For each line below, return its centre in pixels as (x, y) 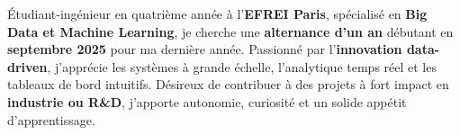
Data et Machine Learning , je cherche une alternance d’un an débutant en (230, 31)
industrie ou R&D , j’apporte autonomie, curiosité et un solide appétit (207, 101)
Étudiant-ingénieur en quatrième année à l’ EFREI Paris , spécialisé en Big (217, 13)
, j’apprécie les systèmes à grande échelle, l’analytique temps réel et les (242, 66)
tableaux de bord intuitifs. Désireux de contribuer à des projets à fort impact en (228, 84)
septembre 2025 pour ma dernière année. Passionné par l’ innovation (205, 49)
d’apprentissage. (51, 119)
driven (27, 66)
